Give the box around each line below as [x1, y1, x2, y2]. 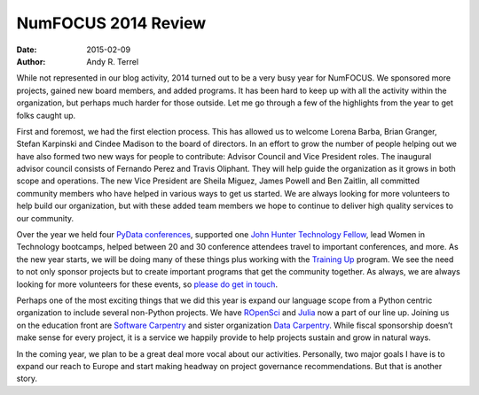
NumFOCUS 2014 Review [16, 13, 207, 33]
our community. [16, 213, 75, 223]
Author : [16, 56, 46, 66]
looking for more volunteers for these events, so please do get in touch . [16, 279, 279, 290]
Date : [16, 44, 37, 55]
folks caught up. [16, 110, 76, 120]
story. [16, 373, 38, 384]
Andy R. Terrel [86, 56, 139, 66]
